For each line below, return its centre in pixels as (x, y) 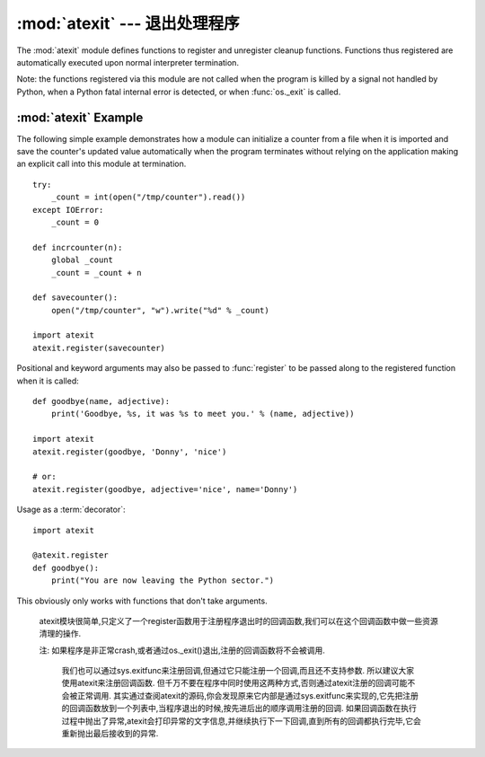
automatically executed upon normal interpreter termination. (128, 62)
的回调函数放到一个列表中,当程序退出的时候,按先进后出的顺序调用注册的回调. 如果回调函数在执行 (239, 709)
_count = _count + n (96, 273)
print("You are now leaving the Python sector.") (162, 581)
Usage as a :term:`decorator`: (71, 510)
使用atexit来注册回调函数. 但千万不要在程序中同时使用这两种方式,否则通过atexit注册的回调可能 (234, 683)
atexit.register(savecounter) (99, 348)
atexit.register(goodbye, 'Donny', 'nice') (130, 452)
